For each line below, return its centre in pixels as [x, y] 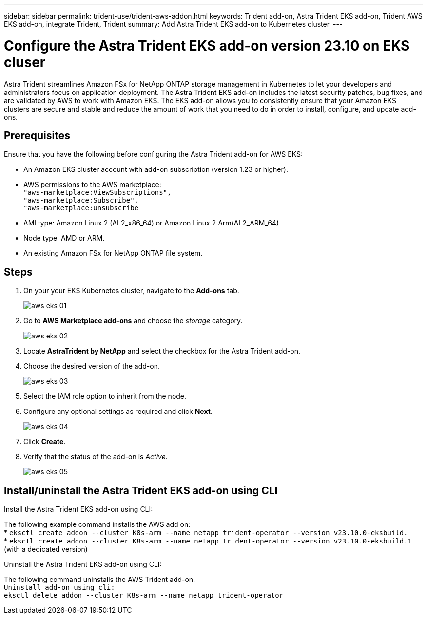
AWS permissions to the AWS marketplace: [92, 185]
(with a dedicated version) [46, 549]
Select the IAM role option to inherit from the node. [105, 396]
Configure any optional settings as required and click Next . [118, 412]
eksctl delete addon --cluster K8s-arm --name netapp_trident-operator [144, 595]
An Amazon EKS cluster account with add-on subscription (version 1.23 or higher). [156, 169]
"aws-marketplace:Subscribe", [81, 200]
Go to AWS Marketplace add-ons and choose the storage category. [133, 321]
